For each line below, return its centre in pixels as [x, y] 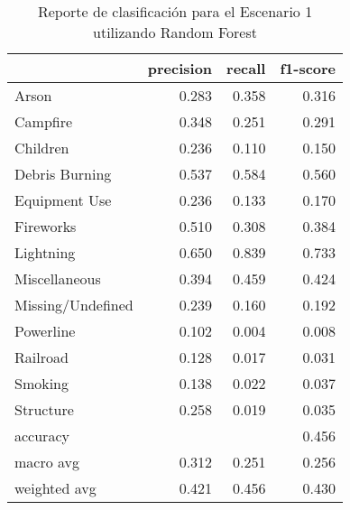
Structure [44, 409]
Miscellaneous [58, 278]
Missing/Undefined [74, 305]
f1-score [308, 68]
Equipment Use [63, 200]
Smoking [42, 383]
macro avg [47, 462]
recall [246, 68]
